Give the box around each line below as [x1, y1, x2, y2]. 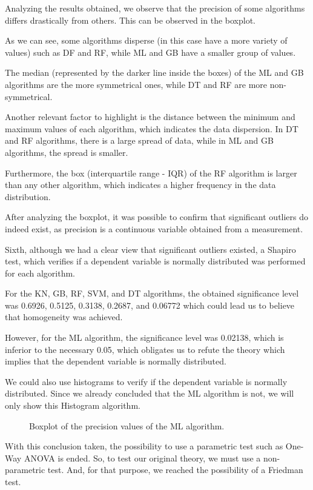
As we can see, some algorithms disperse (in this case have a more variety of [5, 34, 288, 47]
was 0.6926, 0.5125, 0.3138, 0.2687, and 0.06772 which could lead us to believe [5, 298, 295, 311]
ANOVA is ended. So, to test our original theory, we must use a [24, 451, 261, 464]
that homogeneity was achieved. [5, 310, 123, 323]
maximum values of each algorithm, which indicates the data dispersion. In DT [5, 122, 298, 135]
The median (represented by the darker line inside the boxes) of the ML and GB [5, 66, 304, 79]
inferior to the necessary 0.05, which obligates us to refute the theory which [5, 343, 285, 355]
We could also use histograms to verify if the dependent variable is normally [5, 375, 288, 388]
